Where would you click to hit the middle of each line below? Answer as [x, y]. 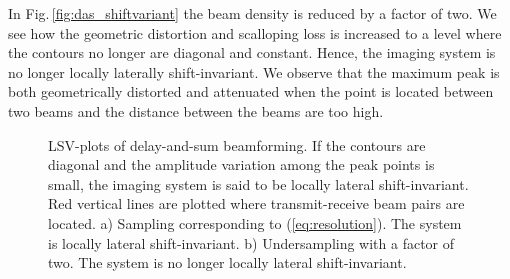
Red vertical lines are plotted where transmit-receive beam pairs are [256, 203]
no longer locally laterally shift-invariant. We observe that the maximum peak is [254, 71]
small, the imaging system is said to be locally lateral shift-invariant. [258, 183]
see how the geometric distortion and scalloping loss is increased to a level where [255, 32]
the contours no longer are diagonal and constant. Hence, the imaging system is [252, 52]
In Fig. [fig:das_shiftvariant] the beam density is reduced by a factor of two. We [252, 13]
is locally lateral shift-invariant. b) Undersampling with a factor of [251, 242]
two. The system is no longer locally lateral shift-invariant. [227, 262]
